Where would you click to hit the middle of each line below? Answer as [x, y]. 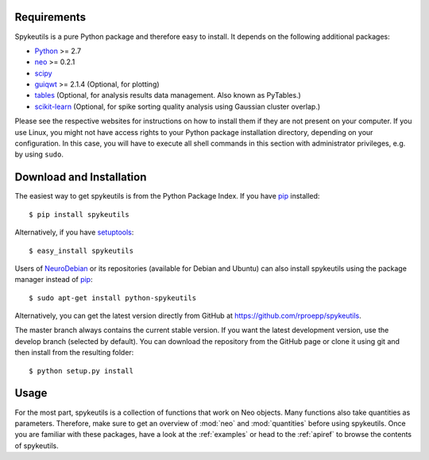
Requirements [50, 17]
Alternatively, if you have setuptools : [74, 232]
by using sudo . [39, 154]
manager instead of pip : [54, 280]
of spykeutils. [37, 446]
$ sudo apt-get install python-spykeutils [113, 298]
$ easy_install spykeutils [81, 251]
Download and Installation [81, 178]
